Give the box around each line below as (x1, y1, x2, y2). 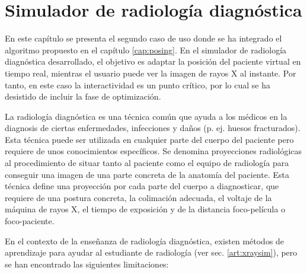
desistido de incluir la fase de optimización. (5, 90, 161, 103)
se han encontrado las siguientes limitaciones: (5, 257, 169, 270)
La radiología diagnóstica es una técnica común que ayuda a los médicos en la (5, 110, 287, 122)
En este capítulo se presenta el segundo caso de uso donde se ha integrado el (5, 32, 282, 44)
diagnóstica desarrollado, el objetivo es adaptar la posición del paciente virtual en (5, 55, 301, 68)
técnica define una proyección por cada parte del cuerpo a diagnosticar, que (5, 180, 279, 192)
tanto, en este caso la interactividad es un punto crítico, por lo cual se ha (5, 78, 271, 91)
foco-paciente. (5, 215, 55, 227)
